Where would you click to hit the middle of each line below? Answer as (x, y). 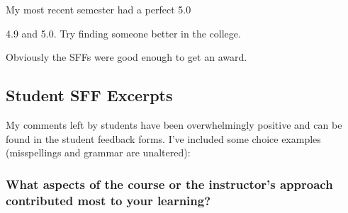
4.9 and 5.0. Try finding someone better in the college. (123, 33)
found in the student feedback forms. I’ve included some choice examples (163, 138)
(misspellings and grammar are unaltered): (98, 152)
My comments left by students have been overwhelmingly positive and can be (174, 124)
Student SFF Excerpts (89, 95)
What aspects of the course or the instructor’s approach (169, 184)
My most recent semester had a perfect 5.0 (99, 9)
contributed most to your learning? (108, 200)
